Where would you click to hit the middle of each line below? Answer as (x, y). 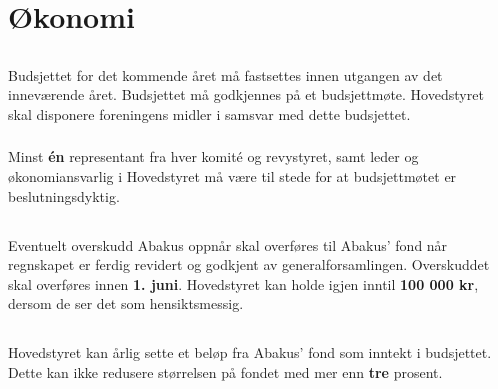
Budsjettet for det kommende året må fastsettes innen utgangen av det (225, 74)
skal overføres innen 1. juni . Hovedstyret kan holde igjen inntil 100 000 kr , (243, 283)
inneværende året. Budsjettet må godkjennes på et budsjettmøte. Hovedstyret (246, 94)
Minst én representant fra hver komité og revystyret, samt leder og (213, 156)
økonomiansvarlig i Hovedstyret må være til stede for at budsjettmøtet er (232, 176)
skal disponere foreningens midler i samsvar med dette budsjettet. (209, 113)
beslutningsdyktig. (64, 195)
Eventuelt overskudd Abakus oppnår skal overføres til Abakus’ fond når (228, 244)
